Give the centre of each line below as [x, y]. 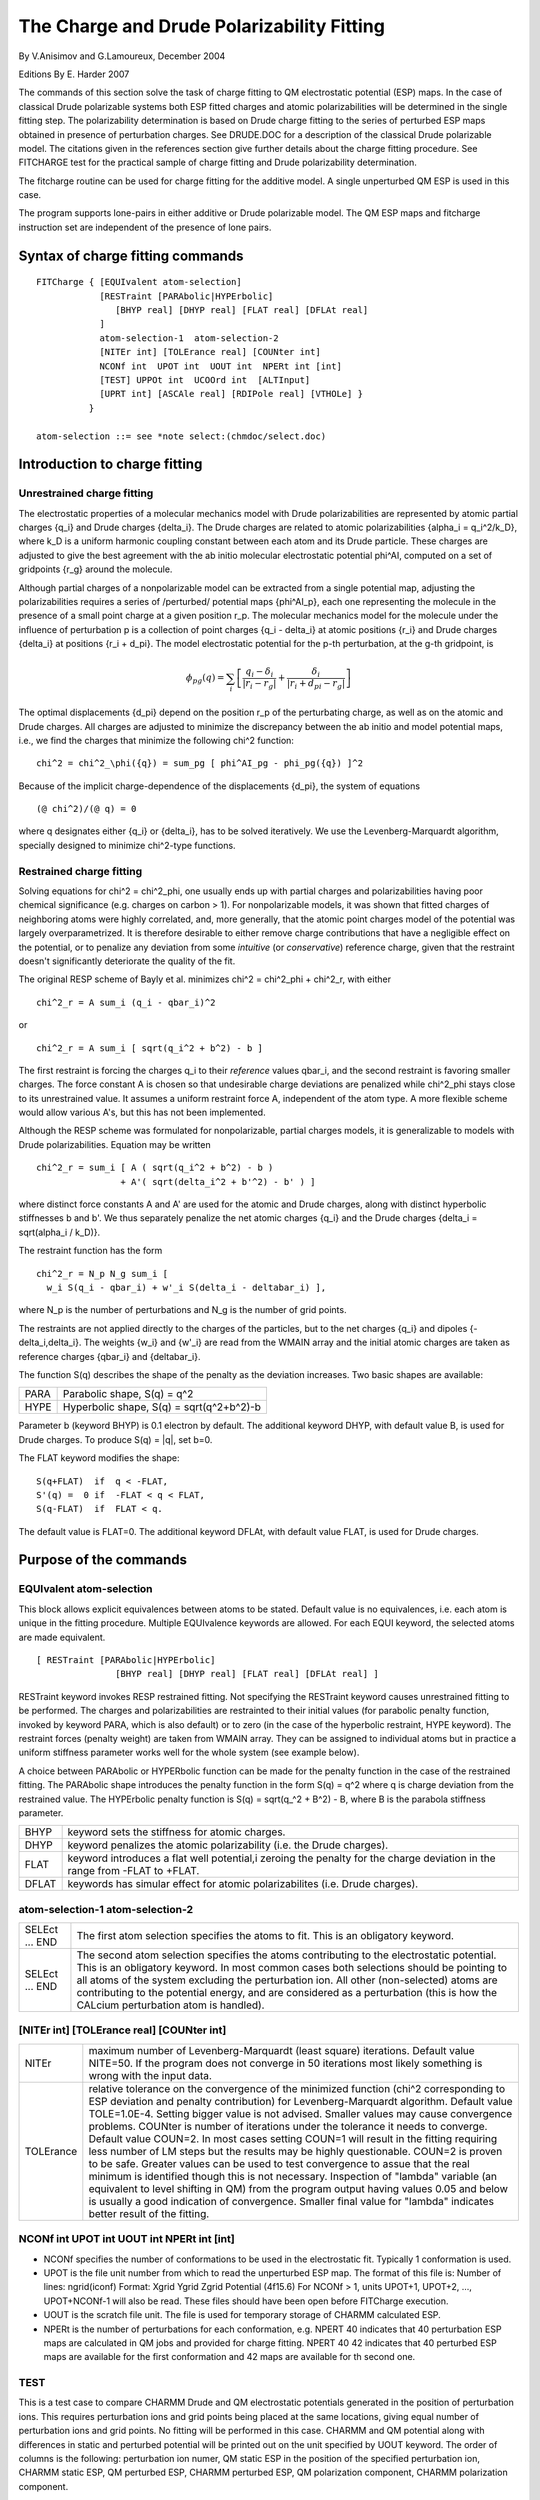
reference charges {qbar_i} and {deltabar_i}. [109, 1356]
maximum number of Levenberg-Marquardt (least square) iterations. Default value [281, 2050]
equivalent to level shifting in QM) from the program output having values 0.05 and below [298, 2188]
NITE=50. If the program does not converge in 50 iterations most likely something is [285, 2063]
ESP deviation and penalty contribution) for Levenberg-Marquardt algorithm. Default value [301, 2101]
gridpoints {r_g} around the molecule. [95, 569]
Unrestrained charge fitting [86, 493]
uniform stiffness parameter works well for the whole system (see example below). [189, 1752]
